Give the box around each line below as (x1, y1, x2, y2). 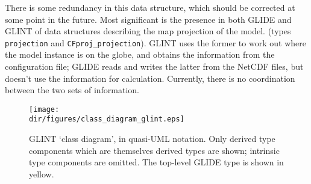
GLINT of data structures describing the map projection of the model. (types (5, 25, 291, 37)
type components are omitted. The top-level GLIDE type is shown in (29, 156, 284, 168)
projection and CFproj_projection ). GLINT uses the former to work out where (5, 36, 306, 49)
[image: (29, 105, 60, 114)
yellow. (29, 167, 54, 180)
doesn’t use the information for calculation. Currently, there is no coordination (5, 72, 295, 84)
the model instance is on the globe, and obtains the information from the (5, 48, 275, 61)
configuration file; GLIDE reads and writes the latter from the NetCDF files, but (5, 60, 304, 73)
